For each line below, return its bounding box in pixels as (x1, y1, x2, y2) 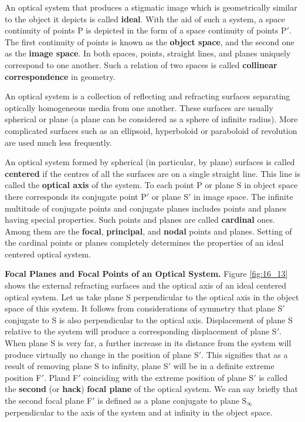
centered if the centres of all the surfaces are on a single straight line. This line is (5, 167, 301, 179)
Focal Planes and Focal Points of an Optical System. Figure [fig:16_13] (5, 267, 288, 280)
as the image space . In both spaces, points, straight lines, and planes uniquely (5, 47, 291, 59)
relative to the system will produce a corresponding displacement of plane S (5, 325, 277, 337)
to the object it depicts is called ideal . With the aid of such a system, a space (5, 12, 285, 25)
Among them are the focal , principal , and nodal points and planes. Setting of (5, 225, 292, 237)
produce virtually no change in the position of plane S (5, 348, 199, 360)
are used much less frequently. (5, 136, 112, 148)
